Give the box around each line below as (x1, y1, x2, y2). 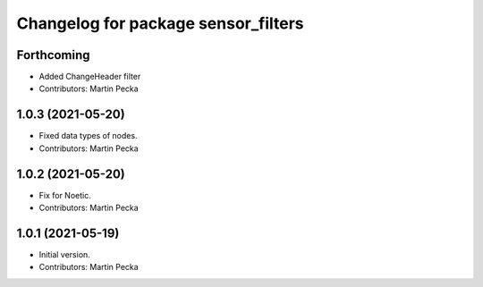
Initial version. (38, 249, 91, 259)
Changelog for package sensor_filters (16, 13, 304, 33)
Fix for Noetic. (38, 190, 91, 200)
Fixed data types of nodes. (38, 131, 138, 141)
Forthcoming (16, 47, 90, 63)
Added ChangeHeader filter (38, 72, 141, 82)
